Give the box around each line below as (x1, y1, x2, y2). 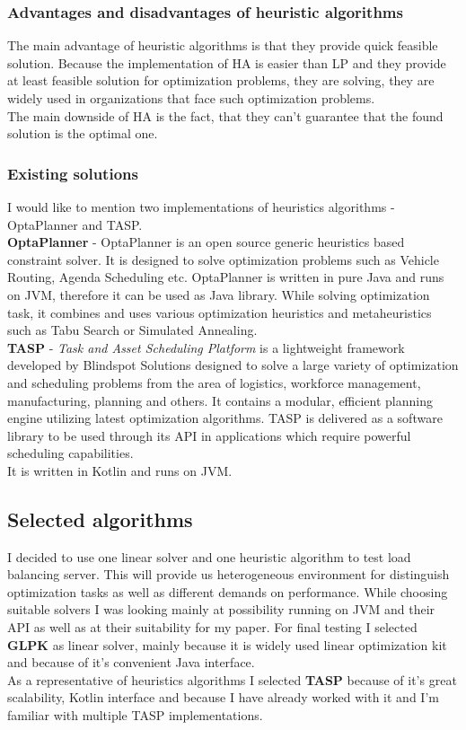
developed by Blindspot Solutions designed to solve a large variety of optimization (7, 356, 459, 374)
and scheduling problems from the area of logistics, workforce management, (7, 373, 421, 391)
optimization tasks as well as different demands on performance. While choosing (7, 582, 448, 601)
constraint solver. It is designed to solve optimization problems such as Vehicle (7, 250, 439, 268)
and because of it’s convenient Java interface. (7, 653, 255, 672)
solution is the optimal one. (7, 124, 158, 143)
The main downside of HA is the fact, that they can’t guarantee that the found (7, 106, 444, 125)
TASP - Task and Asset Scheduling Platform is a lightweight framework (7, 338, 405, 356)
